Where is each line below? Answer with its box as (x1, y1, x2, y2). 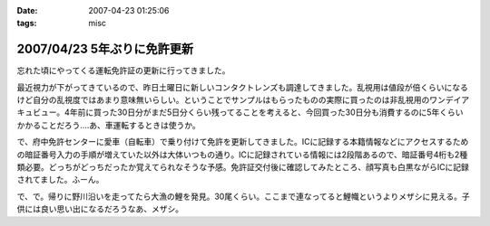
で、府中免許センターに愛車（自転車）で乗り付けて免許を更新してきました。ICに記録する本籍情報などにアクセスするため (16, 137, 469, 147)
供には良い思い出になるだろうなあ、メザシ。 (16, 203, 183, 214)
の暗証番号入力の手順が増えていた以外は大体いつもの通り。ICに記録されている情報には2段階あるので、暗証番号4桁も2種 (16, 149, 468, 160)
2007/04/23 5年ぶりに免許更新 (16, 42, 194, 57)
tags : (16, 18, 37, 29)
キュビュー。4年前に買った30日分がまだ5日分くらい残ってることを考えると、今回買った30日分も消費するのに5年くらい (16, 107, 464, 118)
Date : (16, 5, 38, 15)
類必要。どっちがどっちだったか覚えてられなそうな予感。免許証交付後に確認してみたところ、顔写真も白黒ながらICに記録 (16, 162, 469, 173)
